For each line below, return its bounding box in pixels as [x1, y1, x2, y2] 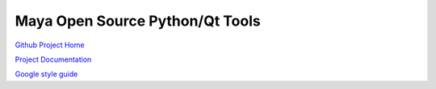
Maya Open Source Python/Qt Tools [15, 12, 262, 30]
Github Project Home [15, 40, 85, 50]
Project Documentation [15, 55, 92, 64]
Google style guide [15, 69, 78, 79]
